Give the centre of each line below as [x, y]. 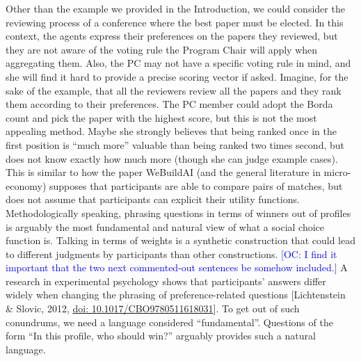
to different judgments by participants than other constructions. [142, 254]
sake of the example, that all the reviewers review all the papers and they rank [174, 90]
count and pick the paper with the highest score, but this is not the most [161, 117]
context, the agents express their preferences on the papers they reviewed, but [172, 36]
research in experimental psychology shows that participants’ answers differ [166, 281]
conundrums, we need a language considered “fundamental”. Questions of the [169, 322]
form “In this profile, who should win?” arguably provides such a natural [161, 336]
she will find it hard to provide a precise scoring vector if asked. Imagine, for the [177, 76]
